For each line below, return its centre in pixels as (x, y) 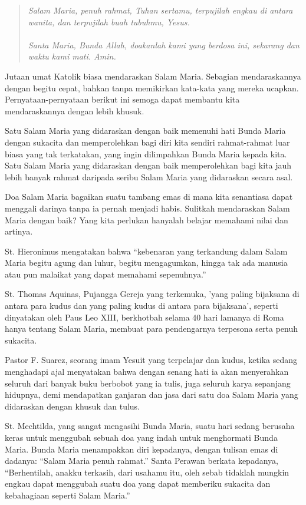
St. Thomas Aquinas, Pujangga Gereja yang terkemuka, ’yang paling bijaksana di (152, 294)
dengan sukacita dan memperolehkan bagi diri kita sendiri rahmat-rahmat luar (147, 142)
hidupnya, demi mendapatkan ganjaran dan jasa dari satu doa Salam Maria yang (152, 395)
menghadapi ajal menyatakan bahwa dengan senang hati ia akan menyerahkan (147, 372)
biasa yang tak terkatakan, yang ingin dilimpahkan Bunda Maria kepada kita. (146, 154)
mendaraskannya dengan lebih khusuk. (75, 110)
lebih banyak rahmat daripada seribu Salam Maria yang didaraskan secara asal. (149, 176)
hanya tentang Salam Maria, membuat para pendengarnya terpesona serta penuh (151, 329)
